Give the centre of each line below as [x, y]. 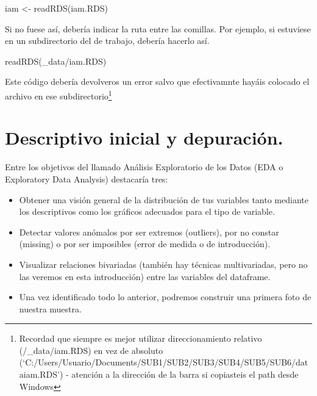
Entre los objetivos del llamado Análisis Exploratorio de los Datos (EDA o [144, 167]
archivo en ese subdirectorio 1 [59, 95]
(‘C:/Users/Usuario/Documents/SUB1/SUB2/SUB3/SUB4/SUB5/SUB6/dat [164, 362]
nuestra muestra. [50, 308]
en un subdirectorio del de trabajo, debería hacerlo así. [107, 41]
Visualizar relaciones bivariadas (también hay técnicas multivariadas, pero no [163, 264]
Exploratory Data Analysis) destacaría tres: [87, 178]
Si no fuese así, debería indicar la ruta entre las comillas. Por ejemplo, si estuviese [158, 28]
